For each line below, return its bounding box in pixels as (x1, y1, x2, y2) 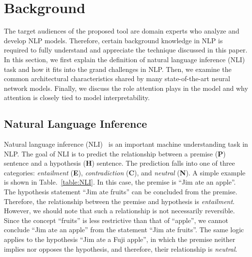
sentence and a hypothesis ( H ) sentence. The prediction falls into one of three (4, 158, 235, 168)
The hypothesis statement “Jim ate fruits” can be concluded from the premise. (4, 187, 237, 197)
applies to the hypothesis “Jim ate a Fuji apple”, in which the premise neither (4, 234, 236, 244)
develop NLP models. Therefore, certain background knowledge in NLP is (4, 35, 223, 45)
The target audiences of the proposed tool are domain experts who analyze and (4, 26, 239, 36)
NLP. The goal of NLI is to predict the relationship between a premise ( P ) (4, 148, 226, 158)
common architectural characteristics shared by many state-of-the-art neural (4, 73, 230, 84)
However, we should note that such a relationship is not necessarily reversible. (4, 206, 235, 216)
